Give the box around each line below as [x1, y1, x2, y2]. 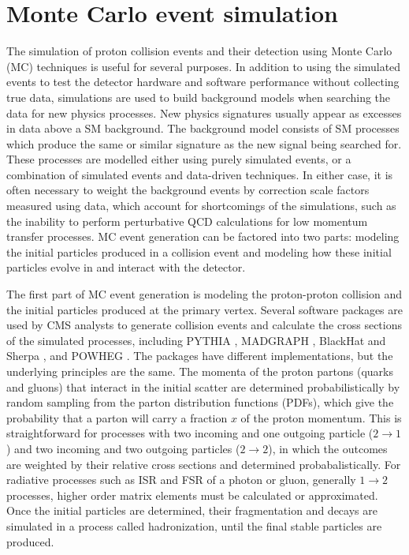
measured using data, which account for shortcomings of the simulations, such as [6, 197, 396, 214]
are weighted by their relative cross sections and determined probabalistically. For [6, 456, 401, 472]
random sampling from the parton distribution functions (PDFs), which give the [6, 394, 394, 411]
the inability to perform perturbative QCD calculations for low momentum [6, 212, 368, 229]
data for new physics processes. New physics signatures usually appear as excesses [6, 104, 402, 121]
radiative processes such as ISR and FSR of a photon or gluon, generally [6, 471, 356, 488]
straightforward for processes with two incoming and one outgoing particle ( [6, 425, 374, 441]
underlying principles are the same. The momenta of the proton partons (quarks [6, 363, 393, 379]
